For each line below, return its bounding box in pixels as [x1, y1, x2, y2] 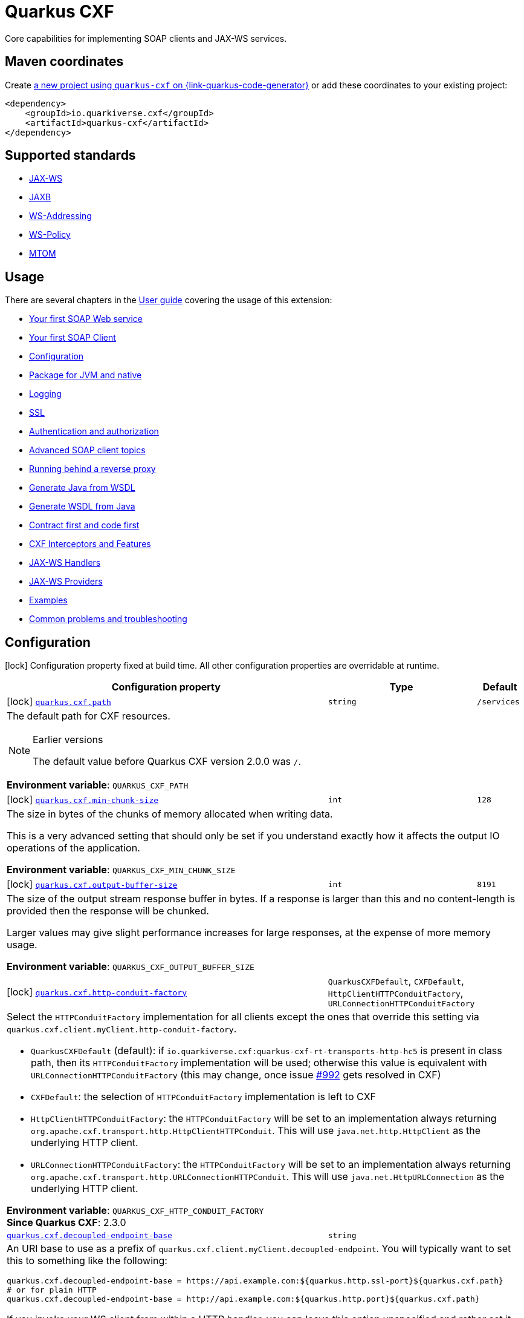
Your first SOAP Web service [29, 313, 143, 324]
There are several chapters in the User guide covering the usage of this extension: [5, 295, 332, 306]
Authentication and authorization [29, 426, 159, 437]
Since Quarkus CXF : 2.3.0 [7, 1216, 126, 1229]
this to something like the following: [7, 1254, 167, 1267]
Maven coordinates [5, 54, 124, 70]
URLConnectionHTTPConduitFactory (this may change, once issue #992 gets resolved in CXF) [31, 1069, 441, 1081]
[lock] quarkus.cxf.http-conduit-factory [7, 985, 187, 998]
